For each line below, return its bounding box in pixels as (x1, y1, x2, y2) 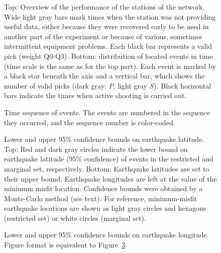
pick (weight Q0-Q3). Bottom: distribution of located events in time (4, 50, 213, 61)
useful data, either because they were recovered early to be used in (4, 21, 209, 32)
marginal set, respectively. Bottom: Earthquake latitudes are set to (4, 163, 209, 174)
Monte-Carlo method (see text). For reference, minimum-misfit (4, 193, 197, 203)
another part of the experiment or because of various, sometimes (4, 31, 202, 41)
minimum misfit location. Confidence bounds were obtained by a (4, 183, 203, 194)
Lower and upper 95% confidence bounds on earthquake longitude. (4, 229, 209, 240)
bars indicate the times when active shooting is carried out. (4, 90, 187, 101)
